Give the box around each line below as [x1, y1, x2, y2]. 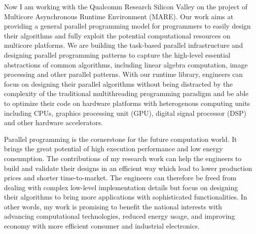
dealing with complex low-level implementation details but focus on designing [4, 182, 238, 192]
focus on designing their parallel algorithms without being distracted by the [4, 78, 233, 89]
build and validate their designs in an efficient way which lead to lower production [4, 163, 253, 173]
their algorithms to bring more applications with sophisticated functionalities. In [4, 192, 247, 202]
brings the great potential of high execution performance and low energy [4, 143, 223, 154]
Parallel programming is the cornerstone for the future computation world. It [4, 134, 237, 144]
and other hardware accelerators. [4, 117, 103, 128]
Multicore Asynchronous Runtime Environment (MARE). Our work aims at [4, 11, 234, 21]
